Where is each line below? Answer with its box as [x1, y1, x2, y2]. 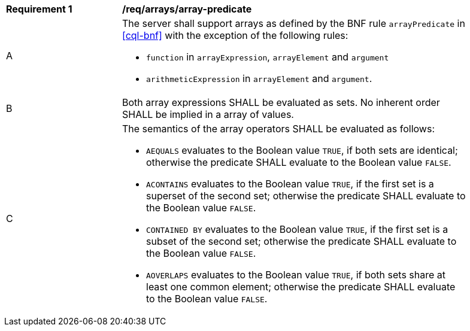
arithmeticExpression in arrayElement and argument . [146, 72, 372, 84]
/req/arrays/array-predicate [122, 3, 252, 15]
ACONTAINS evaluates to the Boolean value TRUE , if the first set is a [146, 178, 434, 190]
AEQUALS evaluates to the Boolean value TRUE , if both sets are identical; [146, 144, 458, 156]
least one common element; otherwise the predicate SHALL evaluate [146, 281, 456, 293]
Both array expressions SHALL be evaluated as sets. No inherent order [122, 96, 440, 108]
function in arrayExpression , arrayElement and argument [146, 51, 389, 63]
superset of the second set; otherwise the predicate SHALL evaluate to [146, 190, 466, 202]
